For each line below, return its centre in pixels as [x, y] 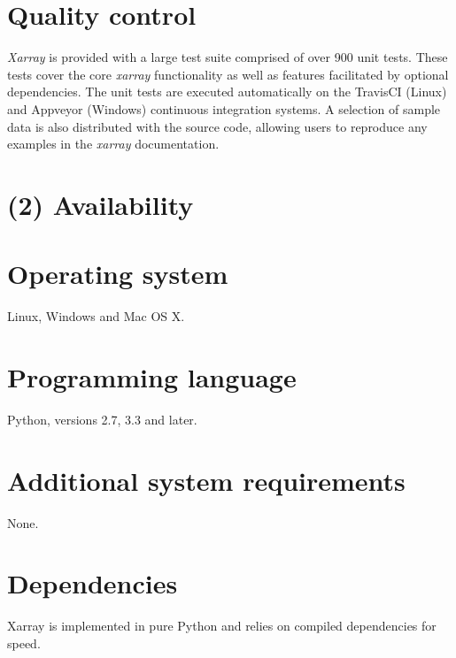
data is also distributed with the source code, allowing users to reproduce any [217, 126]
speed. [24, 643]
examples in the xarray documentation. [113, 144]
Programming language [152, 376]
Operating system [118, 274]
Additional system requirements [206, 480]
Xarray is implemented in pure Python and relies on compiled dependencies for [222, 626]
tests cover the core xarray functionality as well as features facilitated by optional [228, 74]
